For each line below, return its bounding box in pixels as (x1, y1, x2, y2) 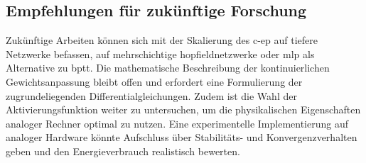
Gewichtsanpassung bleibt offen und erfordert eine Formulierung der (6, 74, 303, 89)
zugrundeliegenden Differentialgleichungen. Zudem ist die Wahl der (6, 88, 297, 103)
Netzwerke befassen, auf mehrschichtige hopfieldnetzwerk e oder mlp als (6, 46, 315, 61)
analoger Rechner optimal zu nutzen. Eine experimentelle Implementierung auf (6, 116, 348, 130)
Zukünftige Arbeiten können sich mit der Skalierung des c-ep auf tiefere (6, 33, 318, 47)
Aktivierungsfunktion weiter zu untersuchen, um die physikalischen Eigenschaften (6, 102, 361, 117)
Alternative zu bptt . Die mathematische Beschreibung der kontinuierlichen (6, 60, 330, 75)
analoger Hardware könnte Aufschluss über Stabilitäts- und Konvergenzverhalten (6, 130, 357, 145)
